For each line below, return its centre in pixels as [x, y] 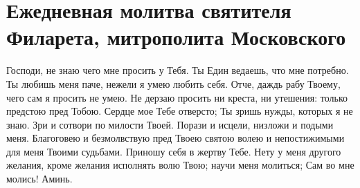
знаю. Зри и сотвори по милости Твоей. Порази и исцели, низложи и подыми [170, 124]
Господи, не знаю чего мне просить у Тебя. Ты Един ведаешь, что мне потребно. [178, 70]
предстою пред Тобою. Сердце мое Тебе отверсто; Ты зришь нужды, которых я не [180, 111]
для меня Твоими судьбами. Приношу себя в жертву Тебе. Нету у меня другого [174, 151]
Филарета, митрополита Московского [176, 37]
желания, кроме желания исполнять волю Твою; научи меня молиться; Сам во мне [180, 165]
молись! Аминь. [39, 179]
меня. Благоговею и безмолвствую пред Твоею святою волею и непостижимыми [175, 138]
